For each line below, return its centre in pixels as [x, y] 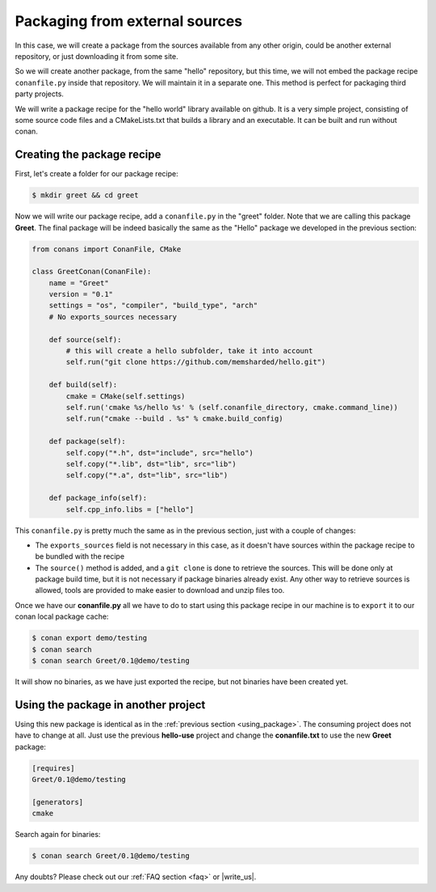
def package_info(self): [98, 498]
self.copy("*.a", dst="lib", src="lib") [147, 476]
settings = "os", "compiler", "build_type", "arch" [153, 306]
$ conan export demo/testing [90, 638]
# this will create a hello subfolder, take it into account [189, 351]
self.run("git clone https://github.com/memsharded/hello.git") [196, 362]
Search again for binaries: [58, 835]
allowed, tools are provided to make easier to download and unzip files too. [160, 590]
